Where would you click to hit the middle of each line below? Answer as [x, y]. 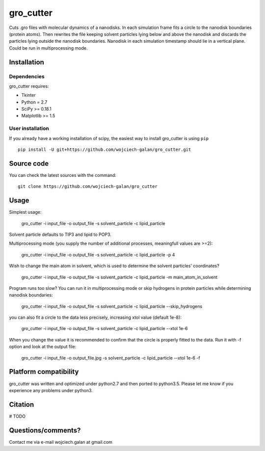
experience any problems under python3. [51, 390]
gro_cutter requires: [29, 86]
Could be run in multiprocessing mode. [48, 48]
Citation [22, 405]
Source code [29, 163]
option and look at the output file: [43, 347]
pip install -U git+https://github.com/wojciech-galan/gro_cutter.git [105, 149]
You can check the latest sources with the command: [63, 175]
